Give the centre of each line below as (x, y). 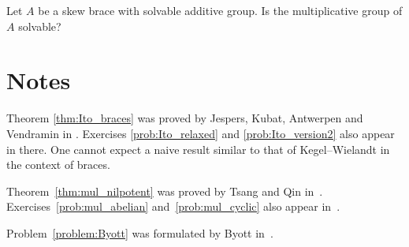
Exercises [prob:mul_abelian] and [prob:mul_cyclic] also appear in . (173, 206)
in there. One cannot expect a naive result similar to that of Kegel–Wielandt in (198, 149)
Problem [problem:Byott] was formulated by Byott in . (140, 232)
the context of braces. (58, 165)
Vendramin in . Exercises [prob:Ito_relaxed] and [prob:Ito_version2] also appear (201, 133)
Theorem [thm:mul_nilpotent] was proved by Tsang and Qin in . (165, 191)
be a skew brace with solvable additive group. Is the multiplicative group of (220, 10)
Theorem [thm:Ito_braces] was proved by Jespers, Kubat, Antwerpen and (185, 118)
